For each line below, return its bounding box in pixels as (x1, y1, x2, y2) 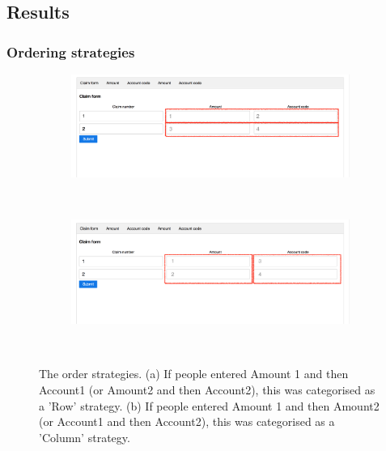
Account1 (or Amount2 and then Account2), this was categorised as (39, 381, 375, 398)
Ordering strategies (6, 41, 135, 62)
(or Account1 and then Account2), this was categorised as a (39, 413, 335, 430)
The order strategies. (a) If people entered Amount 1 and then (39, 365, 349, 382)
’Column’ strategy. (39, 428, 130, 445)
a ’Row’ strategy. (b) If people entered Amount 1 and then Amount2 (39, 397, 380, 414)
